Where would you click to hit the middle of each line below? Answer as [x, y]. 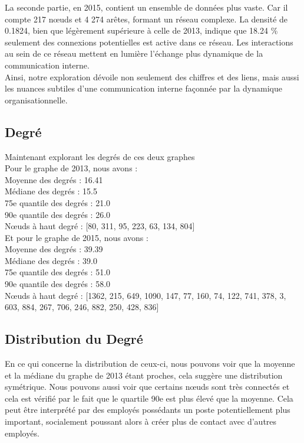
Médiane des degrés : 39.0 [51, 260]
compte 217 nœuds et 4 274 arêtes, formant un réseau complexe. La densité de [146, 19]
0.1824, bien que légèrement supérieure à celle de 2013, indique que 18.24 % [141, 30]
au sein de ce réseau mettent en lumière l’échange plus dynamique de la [134, 53]
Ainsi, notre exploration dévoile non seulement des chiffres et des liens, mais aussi [152, 76]
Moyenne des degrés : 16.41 [54, 179]
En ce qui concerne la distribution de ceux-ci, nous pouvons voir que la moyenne [150, 364]
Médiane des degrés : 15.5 [51, 191]
